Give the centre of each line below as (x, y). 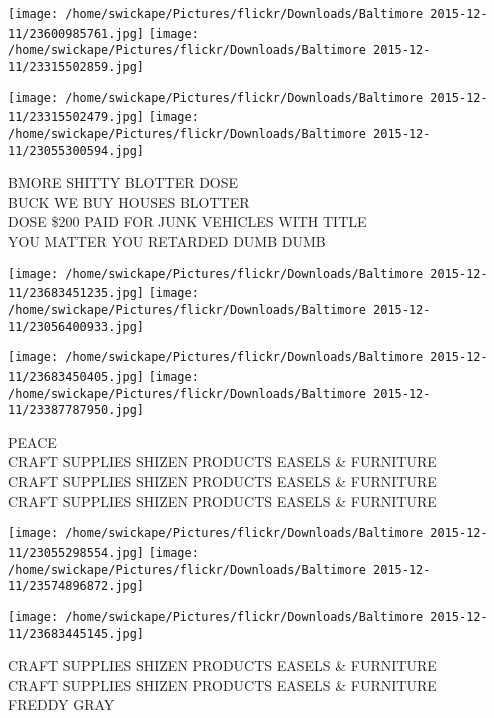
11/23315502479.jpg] (76, 117)
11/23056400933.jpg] (76, 326)
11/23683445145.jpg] (76, 633)
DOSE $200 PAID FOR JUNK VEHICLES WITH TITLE (187, 221)
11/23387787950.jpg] (76, 410)
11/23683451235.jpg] (76, 293)
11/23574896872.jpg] (76, 586)
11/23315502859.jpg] (76, 66)
